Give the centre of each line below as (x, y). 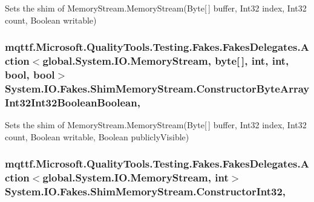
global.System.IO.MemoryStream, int (136, 178)
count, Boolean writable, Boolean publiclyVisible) (97, 136)
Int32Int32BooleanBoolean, (73, 102)
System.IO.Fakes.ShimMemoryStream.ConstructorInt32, (146, 191)
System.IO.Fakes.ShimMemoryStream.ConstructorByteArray (157, 88)
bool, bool (30, 74)
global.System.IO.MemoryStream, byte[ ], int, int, (166, 61)
